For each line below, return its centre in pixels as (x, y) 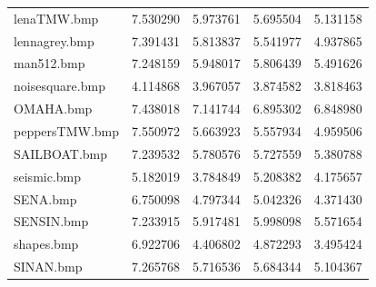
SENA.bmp (45, 198)
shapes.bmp (46, 244)
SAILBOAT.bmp (61, 153)
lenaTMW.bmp (56, 18)
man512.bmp (49, 63)
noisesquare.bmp (59, 86)
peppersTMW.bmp (67, 130)
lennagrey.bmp (54, 40)
